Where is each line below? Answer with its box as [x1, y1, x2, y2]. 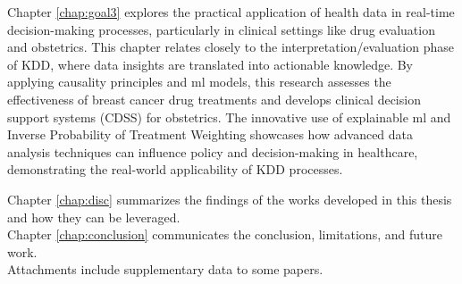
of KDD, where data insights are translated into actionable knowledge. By [7, 54, 413, 73]
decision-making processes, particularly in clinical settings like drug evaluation [7, 20, 435, 38]
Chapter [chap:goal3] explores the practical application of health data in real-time [7, 3, 455, 21]
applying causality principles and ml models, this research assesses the [7, 72, 391, 91]
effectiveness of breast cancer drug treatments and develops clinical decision [7, 89, 421, 108]
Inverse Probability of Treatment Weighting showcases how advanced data [7, 125, 414, 144]
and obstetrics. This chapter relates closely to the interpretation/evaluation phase [7, 38, 454, 56]
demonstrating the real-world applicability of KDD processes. [7, 160, 343, 179]
